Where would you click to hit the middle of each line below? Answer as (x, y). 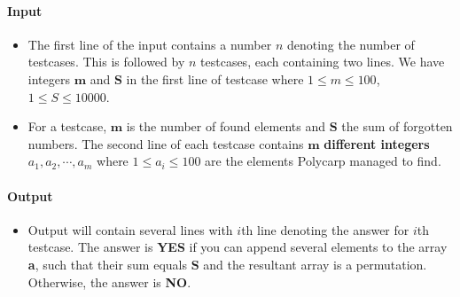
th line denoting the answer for (325, 229)
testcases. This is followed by (106, 62)
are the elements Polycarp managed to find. (323, 161)
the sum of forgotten (397, 126)
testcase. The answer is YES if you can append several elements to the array (238, 247)
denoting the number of (351, 44)
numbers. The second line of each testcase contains (166, 143)
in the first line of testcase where (215, 78)
